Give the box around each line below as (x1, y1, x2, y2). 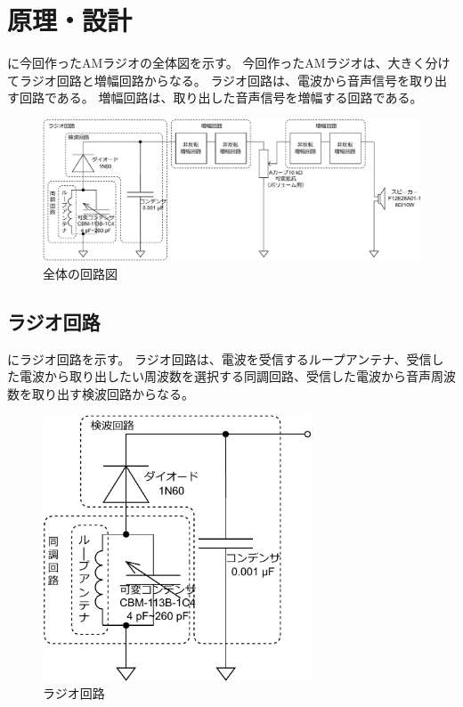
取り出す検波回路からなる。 (31, 384, 194, 402)
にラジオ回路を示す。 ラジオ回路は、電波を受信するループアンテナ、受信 (7, 349, 432, 368)
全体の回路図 (43, 264, 118, 282)
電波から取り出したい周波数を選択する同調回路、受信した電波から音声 (19, 367, 431, 386)
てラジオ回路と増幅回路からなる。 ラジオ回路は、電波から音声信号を (7, 70, 410, 89)
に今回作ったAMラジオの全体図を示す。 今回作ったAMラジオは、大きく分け (7, 53, 451, 72)
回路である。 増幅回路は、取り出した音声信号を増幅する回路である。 (19, 88, 423, 107)
